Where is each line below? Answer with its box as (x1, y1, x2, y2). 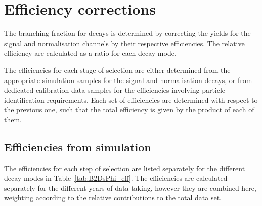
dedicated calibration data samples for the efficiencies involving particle (4, 85, 226, 95)
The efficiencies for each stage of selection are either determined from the (4, 64, 231, 75)
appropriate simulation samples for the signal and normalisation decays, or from (4, 74, 252, 85)
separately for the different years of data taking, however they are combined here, (4, 182, 256, 193)
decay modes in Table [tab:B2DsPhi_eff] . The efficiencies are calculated (4, 173, 228, 183)
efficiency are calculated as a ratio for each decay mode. (4, 48, 177, 58)
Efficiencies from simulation (4, 139, 151, 154)
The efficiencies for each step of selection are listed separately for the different (4, 162, 245, 173)
